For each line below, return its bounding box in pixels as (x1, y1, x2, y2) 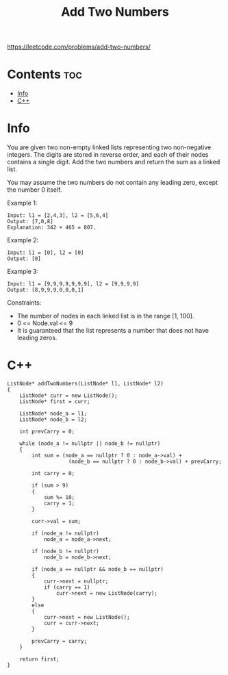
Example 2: (7, 236, 39, 244)
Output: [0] (7, 255, 41, 262)
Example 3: (7, 268, 39, 276)
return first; (19, 656, 60, 663)
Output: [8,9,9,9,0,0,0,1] (7, 287, 84, 294)
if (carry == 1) (43, 584, 90, 591)
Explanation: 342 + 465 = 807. (7, 224, 97, 231)
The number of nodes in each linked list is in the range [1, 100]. (16, 312, 194, 320)
